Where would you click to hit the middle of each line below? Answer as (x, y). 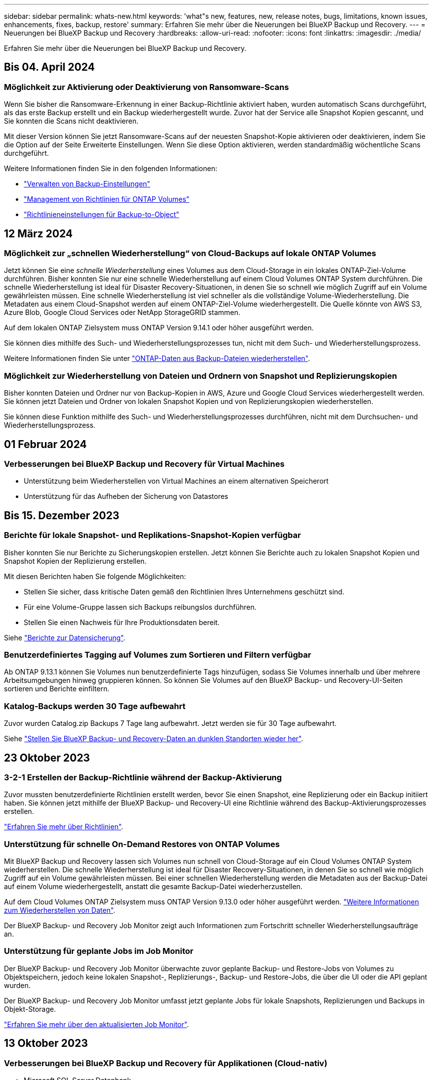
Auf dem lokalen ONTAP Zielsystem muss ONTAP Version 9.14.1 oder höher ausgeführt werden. (159, 328)
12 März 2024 (39, 233)
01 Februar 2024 (45, 444)
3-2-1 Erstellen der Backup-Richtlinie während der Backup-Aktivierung (143, 777)
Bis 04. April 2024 (49, 67)
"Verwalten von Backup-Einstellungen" (87, 184)
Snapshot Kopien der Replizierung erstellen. (75, 561)
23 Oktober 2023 (47, 758)
